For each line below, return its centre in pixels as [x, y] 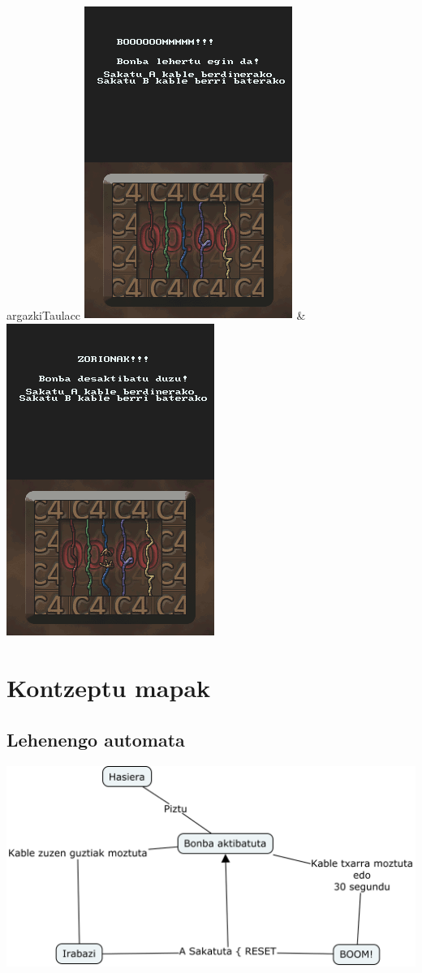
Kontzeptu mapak [109, 688]
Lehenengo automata [96, 739]
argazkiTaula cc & [156, 315]
